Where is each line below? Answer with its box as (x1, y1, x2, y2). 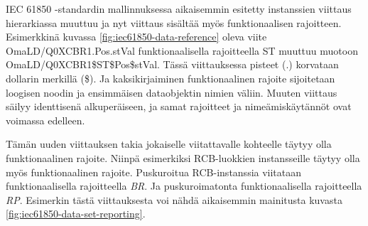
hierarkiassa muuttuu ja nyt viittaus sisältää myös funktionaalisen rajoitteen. (6, 15, 342, 30)
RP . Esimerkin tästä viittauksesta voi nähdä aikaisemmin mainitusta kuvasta (6, 192, 342, 207)
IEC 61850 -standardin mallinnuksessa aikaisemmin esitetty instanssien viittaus (6, 1, 352, 16)
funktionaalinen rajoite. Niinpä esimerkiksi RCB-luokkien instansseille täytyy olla (6, 150, 360, 165)
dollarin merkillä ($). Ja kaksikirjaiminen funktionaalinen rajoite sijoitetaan (6, 70, 335, 85)
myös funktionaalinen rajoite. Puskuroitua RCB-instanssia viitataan (6, 164, 302, 179)
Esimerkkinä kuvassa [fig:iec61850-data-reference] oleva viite (6, 29, 267, 44)
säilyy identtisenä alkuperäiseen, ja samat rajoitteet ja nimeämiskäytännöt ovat (6, 99, 352, 114)
